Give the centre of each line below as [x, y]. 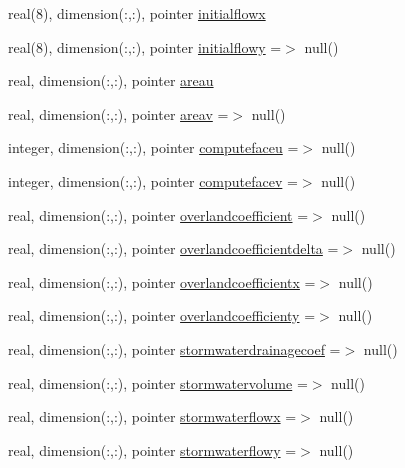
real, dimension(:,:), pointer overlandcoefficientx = [162, 281]
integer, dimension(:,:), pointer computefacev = [153, 180]
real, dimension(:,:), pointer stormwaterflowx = [152, 416]
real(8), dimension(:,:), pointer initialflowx [137, 13]
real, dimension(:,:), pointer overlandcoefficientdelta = [173, 248]
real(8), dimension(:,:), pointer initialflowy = [145, 46]
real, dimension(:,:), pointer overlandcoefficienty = [162, 315]
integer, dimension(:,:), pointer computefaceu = [153, 147]
